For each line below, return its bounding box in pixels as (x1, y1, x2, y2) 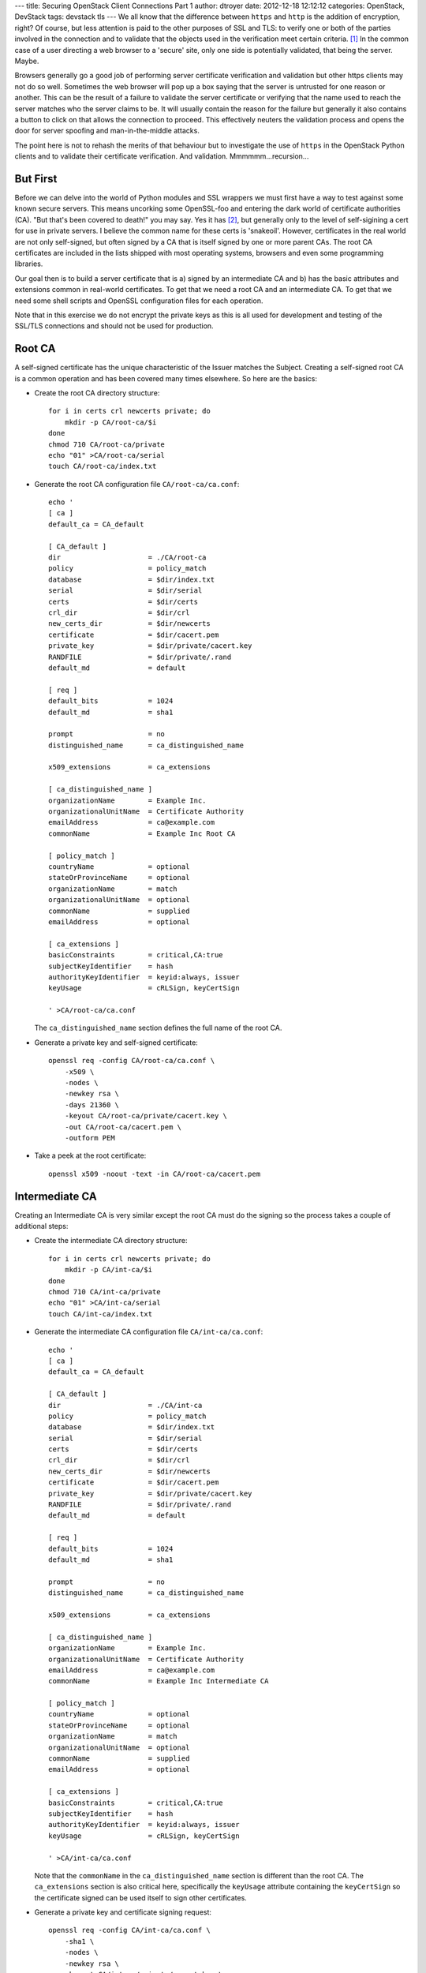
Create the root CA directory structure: (34, 387, 160, 398)
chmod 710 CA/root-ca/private (48, 440, 166, 449)
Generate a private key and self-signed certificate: (34, 1038, 199, 1047)
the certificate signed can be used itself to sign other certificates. (34, 1893, 248, 1902)
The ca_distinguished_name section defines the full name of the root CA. (34, 1023, 282, 1033)
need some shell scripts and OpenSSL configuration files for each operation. (14, 296, 263, 305)
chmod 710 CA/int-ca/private (48, 1287, 161, 1296)
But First (14, 172, 58, 185)
